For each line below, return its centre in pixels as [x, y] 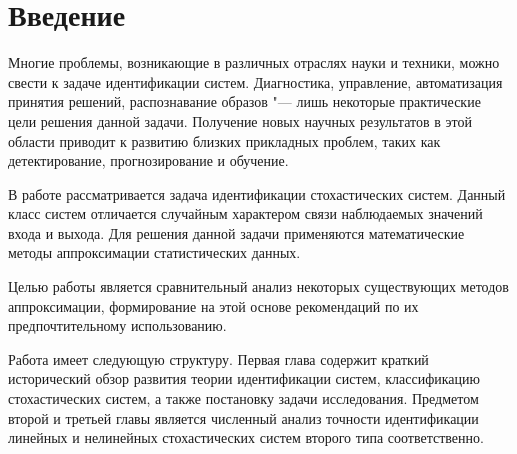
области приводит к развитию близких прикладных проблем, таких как [224, 140]
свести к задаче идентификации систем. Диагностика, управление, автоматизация [255, 81]
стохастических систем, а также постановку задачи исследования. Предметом [243, 398]
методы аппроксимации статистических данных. [154, 252]
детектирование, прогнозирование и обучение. [148, 160]
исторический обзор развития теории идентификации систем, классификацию [244, 378]
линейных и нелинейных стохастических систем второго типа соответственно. [246, 437]
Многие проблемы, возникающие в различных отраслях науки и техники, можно [254, 62]
